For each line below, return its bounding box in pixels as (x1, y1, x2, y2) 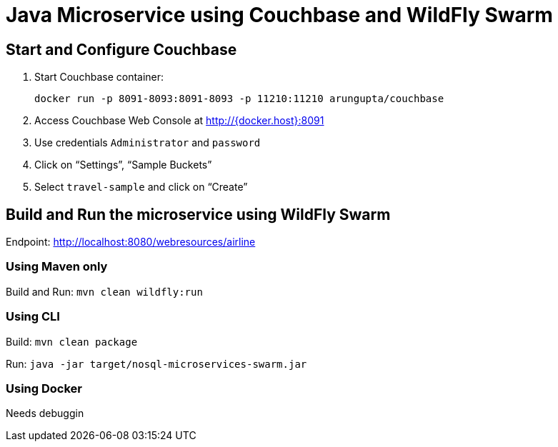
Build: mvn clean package (6, 335, 138, 348)
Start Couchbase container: (34, 71, 164, 84)
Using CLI (6, 309, 60, 324)
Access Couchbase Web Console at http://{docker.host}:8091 (34, 114, 324, 127)
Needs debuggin (6, 407, 84, 420)
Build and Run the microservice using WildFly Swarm (6, 205, 391, 223)
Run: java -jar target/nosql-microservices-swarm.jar (6, 357, 307, 370)
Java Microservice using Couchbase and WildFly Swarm (6, 3, 553, 27)
